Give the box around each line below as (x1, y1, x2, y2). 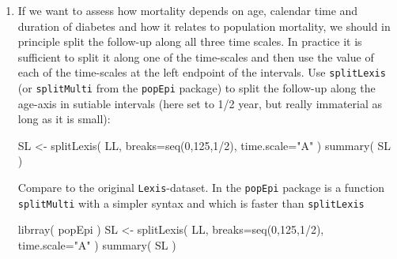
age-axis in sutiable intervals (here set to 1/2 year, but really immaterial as (17, 95, 383, 111)
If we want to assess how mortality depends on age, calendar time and (17, 2, 358, 18)
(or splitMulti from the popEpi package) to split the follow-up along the (17, 80, 376, 96)
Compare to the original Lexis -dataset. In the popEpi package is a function (17, 179, 384, 196)
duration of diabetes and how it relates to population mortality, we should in (17, 17, 391, 34)
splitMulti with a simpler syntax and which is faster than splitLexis (17, 194, 365, 211)
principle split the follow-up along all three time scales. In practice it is (17, 33, 362, 50)
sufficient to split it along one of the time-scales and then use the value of (17, 48, 374, 65)
